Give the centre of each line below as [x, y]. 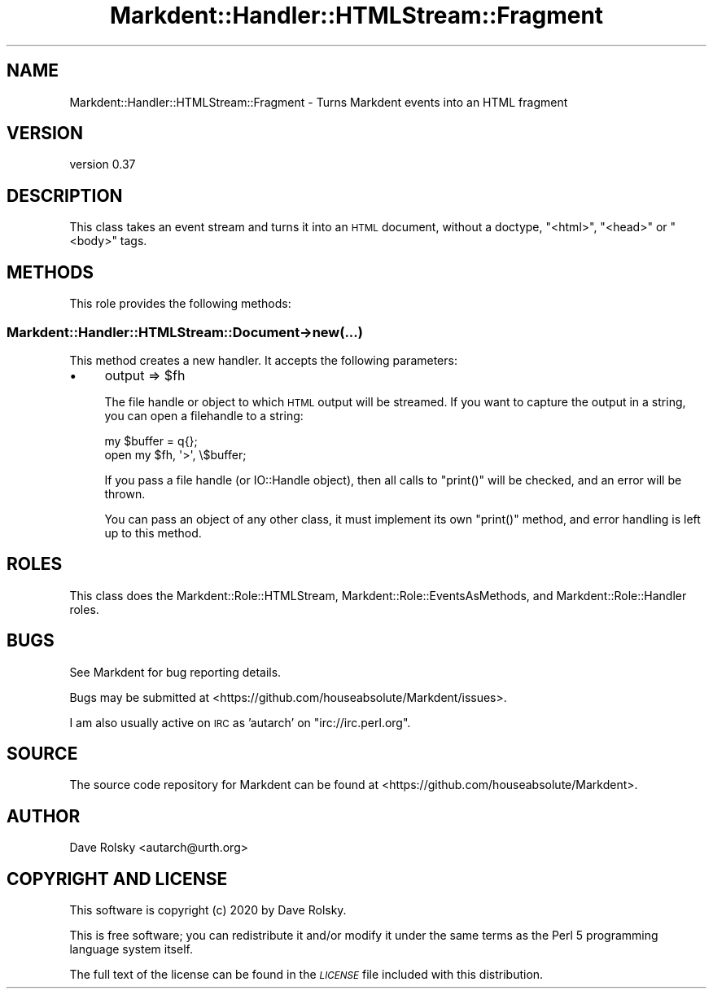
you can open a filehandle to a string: [204, 415]
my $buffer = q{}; [151, 441]
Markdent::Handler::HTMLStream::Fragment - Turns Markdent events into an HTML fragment [319, 102]
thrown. [125, 493]
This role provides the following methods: [180, 304]
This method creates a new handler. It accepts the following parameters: [263, 360]
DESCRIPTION [65, 195]
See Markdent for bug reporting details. [175, 672]
